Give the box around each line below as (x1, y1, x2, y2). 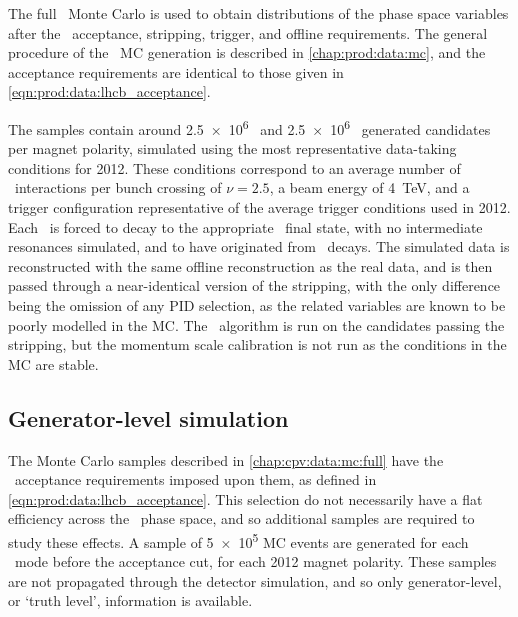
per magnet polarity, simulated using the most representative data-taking (8, 138, 457, 159)
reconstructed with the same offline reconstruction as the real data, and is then (8, 255, 493, 276)
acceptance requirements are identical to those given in (8, 61, 344, 82)
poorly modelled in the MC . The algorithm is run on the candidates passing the (8, 314, 505, 335)
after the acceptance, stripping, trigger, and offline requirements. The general (8, 22, 488, 43)
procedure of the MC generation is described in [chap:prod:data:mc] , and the (8, 42, 486, 63)
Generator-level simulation (8, 402, 289, 433)
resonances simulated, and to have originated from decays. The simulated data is (8, 236, 510, 257)
